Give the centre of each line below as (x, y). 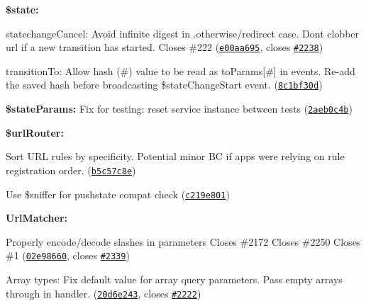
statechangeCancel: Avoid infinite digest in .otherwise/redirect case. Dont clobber (183, 33)
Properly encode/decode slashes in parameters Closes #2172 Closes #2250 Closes (183, 241)
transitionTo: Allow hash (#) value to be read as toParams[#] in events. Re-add (181, 70)
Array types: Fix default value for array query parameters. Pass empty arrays (174, 279)
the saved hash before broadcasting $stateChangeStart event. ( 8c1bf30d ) (164, 85)
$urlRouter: (35, 132)
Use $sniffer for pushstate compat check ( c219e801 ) (118, 194)
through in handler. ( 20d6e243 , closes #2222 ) (104, 293)
